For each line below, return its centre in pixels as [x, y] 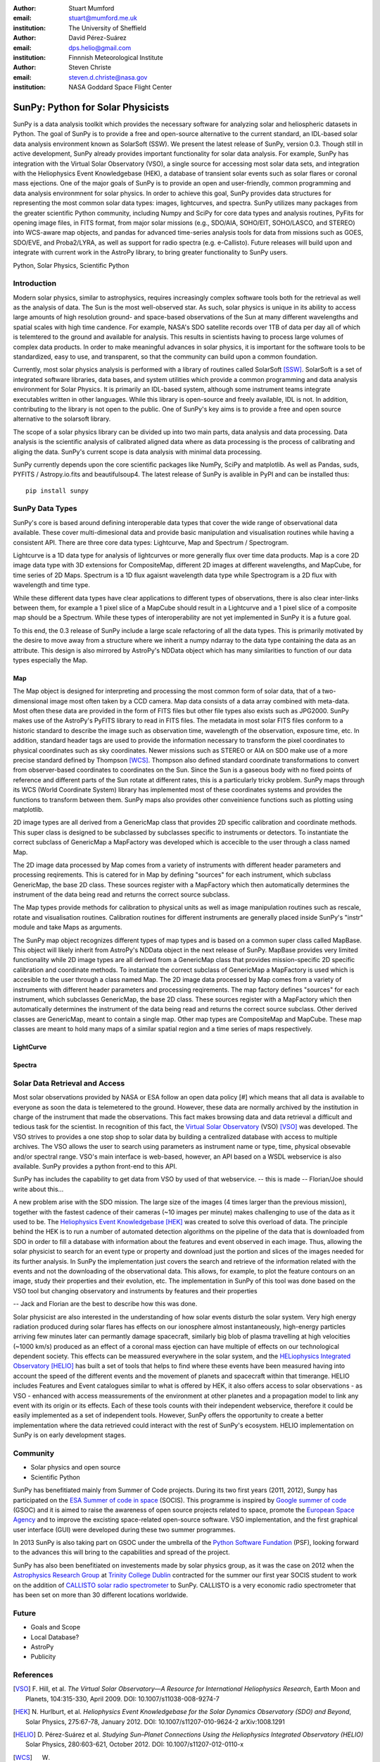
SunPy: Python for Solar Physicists [91, 107]
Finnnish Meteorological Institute [116, 57]
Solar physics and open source [76, 1467]
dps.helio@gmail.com [100, 48]
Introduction [34, 283]
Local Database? [55, 1637]
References [33, 1675]
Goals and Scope [56, 1627]
